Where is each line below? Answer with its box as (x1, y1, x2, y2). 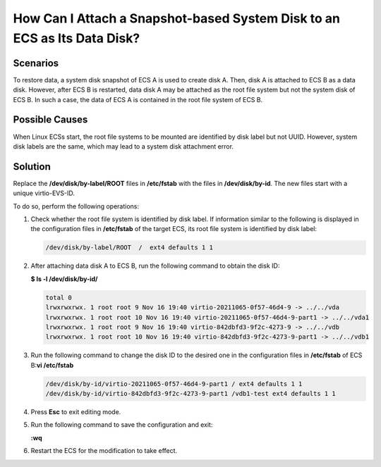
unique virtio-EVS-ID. (13, 189, 75, 197)
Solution (13, 161, 51, 173)
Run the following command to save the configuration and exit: (30, 421, 213, 429)
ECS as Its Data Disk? (13, 30, 140, 46)
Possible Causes (13, 113, 88, 126)
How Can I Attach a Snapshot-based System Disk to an (13, 11, 341, 26)
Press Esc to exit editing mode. (30, 408, 121, 416)
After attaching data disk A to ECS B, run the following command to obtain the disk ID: (30, 261, 280, 270)
